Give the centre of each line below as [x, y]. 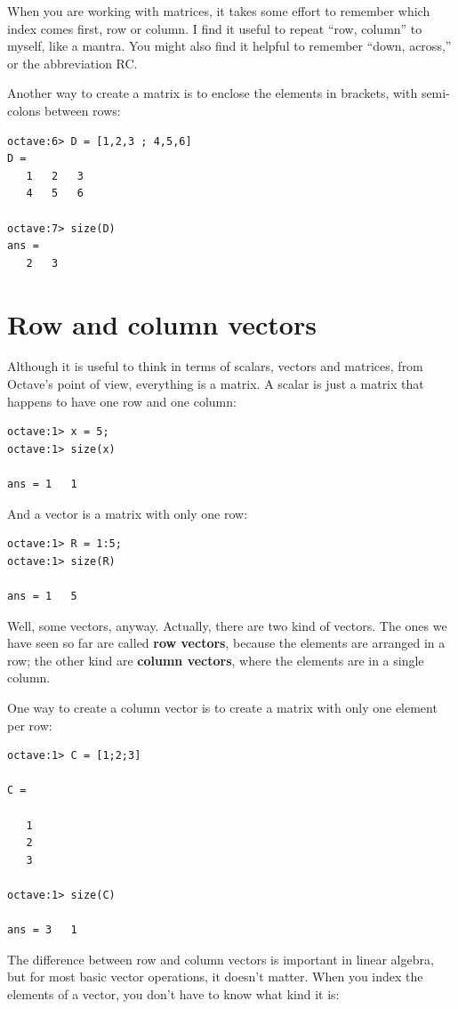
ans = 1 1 [42, 484]
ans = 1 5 [42, 596]
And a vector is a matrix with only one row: [128, 513]
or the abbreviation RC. [72, 63]
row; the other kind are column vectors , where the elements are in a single [216, 660]
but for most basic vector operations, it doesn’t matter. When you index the [215, 977]
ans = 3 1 [42, 930]
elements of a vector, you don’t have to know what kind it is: [173, 993]
